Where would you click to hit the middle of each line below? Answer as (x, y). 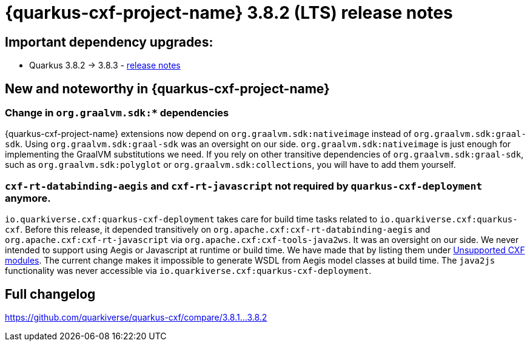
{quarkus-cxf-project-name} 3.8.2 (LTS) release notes (229, 13)
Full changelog (50, 294)
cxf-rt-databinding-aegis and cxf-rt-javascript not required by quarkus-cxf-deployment (244, 186)
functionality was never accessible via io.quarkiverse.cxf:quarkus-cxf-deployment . (188, 271)
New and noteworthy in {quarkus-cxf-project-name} (167, 88)
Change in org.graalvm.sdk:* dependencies (117, 113)
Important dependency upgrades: (109, 42)
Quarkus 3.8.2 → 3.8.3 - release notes (105, 65)
